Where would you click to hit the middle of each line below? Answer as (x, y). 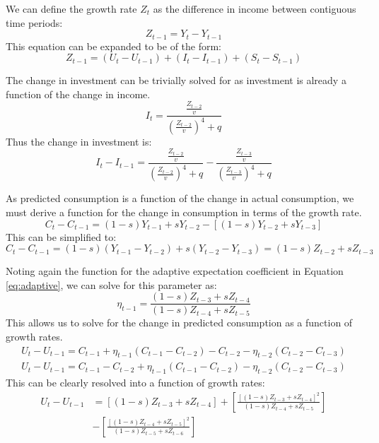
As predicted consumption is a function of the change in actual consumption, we (180, 198)
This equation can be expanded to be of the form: (114, 46)
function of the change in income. (78, 94)
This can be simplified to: (61, 236)
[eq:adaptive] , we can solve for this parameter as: (111, 284)
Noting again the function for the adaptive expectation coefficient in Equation (175, 271)
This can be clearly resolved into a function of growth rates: (135, 383)
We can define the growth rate (71, 8)
